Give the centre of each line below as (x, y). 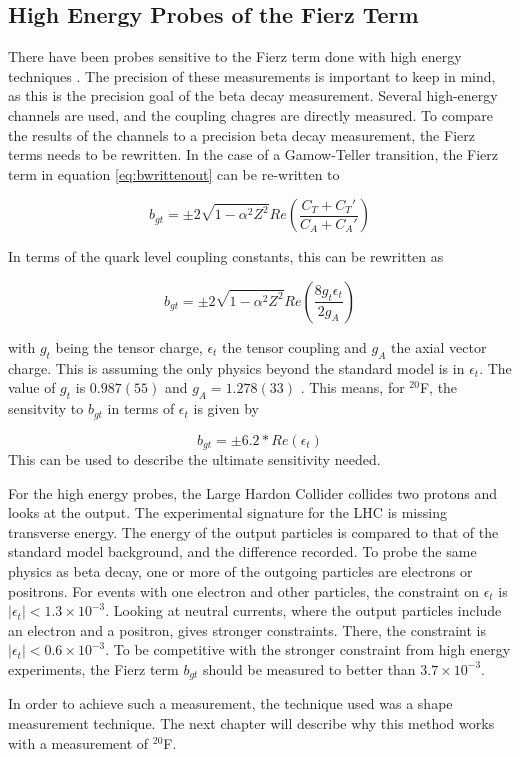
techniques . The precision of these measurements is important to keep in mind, (252, 75)
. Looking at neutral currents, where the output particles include (303, 610)
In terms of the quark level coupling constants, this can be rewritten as (226, 256)
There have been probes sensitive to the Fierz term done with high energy (235, 56)
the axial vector (439, 346)
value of (32, 387)
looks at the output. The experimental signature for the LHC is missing (227, 512)
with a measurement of (78, 742)
